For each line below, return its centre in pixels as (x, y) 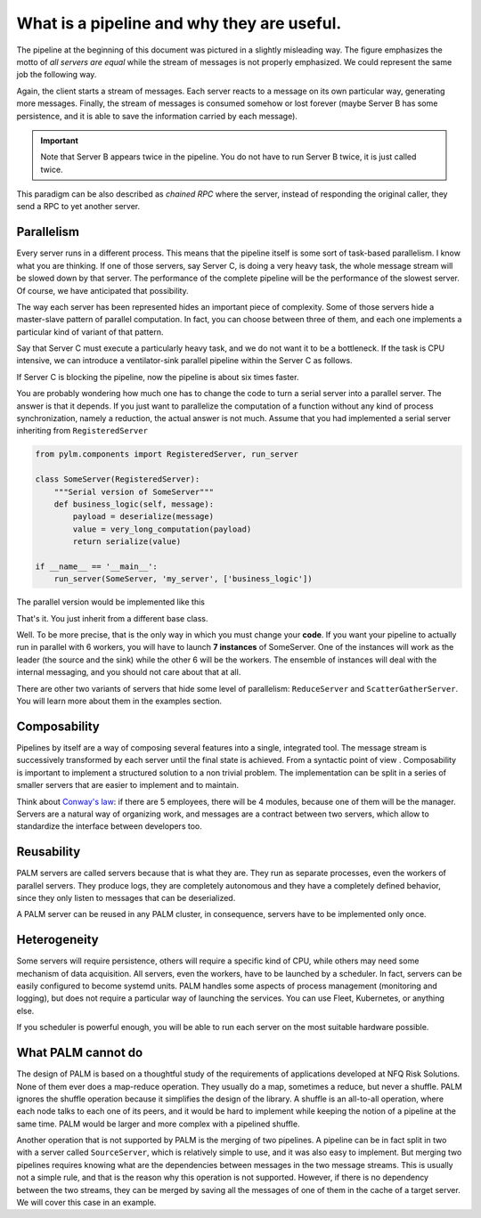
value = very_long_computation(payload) (162, 529)
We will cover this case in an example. (86, 1203)
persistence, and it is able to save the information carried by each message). (157, 116)
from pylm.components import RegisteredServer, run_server (167, 455)
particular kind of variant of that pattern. (90, 332)
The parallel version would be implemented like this (110, 602)
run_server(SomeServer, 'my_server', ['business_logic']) (183, 579)
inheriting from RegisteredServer (82, 431)
